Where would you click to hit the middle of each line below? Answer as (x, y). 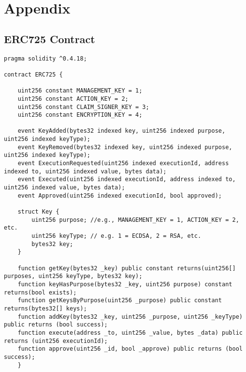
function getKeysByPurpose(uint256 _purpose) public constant (120, 301)
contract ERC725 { (33, 74)
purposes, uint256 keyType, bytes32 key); (73, 276)
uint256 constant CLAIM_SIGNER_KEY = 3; (83, 107)
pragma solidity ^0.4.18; (45, 58)
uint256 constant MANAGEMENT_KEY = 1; (80, 91)
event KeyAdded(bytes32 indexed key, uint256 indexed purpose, (122, 131)
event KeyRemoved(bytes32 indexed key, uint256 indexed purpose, (125, 147)
